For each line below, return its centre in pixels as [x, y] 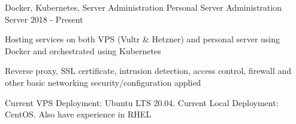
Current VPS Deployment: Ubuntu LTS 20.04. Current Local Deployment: [142, 102]
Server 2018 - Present [44, 19]
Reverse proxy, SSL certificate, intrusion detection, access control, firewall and [148, 71]
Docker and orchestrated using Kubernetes [83, 50]
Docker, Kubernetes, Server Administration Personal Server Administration [143, 7]
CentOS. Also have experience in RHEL [78, 114]
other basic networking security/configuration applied [103, 82]
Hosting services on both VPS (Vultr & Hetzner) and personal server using [143, 39]
